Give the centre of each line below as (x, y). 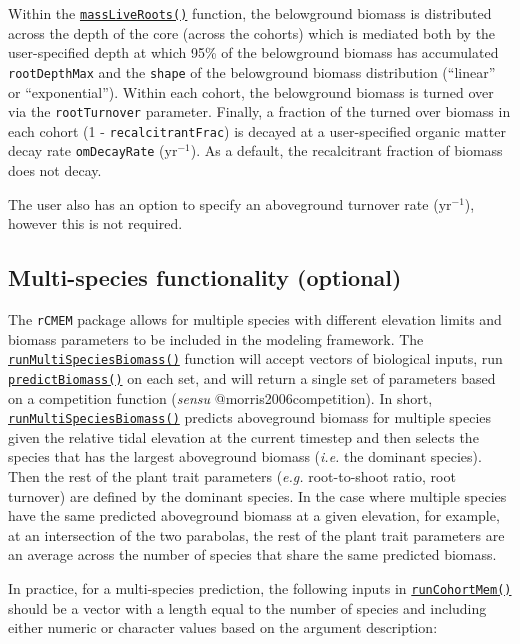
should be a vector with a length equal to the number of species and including (247, 607)
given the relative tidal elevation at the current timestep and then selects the (243, 436)
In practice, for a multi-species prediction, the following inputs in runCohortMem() (260, 588)
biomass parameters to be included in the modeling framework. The (216, 338)
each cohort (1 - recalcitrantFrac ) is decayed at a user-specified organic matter (257, 130)
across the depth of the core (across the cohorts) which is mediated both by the (252, 32)
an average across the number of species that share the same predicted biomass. (252, 554)
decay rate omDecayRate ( (86, 150)
